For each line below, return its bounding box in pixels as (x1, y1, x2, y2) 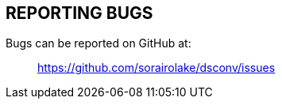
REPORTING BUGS (6, 3, 153, 23)
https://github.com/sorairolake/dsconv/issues (37, 61, 276, 75)
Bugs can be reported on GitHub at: (6, 36, 191, 51)
